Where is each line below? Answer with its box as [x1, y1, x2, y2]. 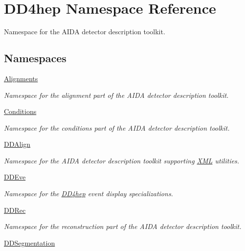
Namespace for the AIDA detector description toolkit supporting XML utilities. [4, 155, 240, 165]
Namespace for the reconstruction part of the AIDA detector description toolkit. [4, 221, 242, 231]
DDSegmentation [4, 237, 55, 248]
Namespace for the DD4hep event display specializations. [4, 188, 173, 199]
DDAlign [4, 139, 31, 149]
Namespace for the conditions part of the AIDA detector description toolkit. [4, 122, 230, 133]
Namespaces [4, 50, 67, 66]
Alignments [4, 73, 38, 83]
